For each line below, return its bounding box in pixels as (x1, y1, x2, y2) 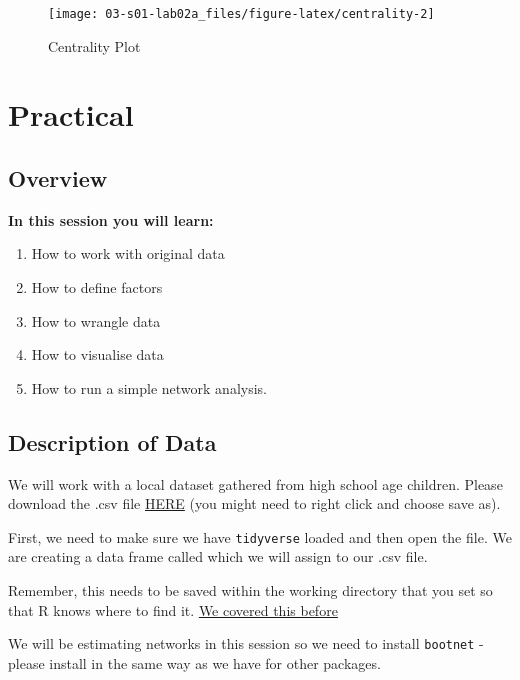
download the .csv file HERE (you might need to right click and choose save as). (8, 493, 501, 514)
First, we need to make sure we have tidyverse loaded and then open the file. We (8, 526, 512, 547)
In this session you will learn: (8, 209, 214, 230)
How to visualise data (31, 344, 164, 365)
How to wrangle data (31, 310, 161, 331)
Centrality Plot (48, 35, 141, 56)
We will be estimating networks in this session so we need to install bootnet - (8, 633, 484, 654)
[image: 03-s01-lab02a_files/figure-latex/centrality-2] (48, 7, 435, 21)
